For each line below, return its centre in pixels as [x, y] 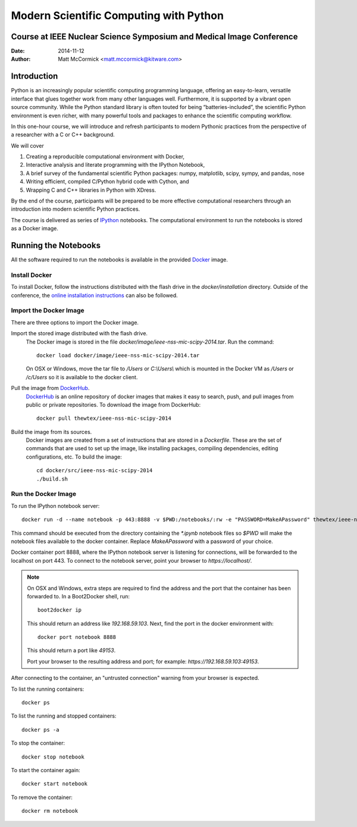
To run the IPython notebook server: [55, 505]
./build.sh [52, 479]
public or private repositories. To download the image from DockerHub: [113, 404]
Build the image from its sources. [51, 432]
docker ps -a [40, 730]
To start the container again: [46, 770]
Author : [21, 59]
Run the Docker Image [44, 494]
